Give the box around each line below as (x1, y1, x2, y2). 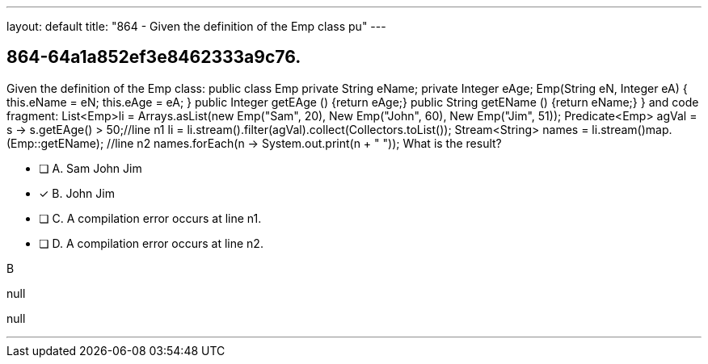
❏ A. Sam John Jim (39, 161, 142, 175)
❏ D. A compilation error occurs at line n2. (39, 236, 263, 250)
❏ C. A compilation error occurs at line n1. (39, 211, 262, 225)
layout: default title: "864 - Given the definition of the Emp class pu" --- (6, 19, 386, 33)
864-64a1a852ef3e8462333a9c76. (6, 47, 301, 68)
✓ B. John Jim (39, 186, 115, 200)
